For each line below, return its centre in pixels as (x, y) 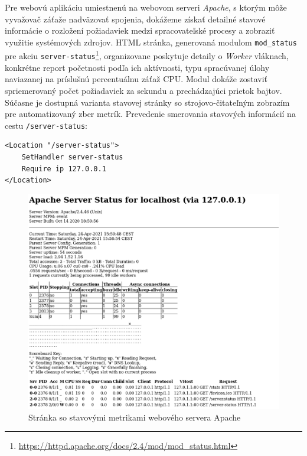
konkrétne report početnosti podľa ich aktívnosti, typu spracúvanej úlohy (137, 67)
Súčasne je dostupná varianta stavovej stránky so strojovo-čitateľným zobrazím (147, 102)
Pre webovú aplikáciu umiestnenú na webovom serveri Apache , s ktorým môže (146, 7)
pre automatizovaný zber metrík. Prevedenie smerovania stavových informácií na (150, 114)
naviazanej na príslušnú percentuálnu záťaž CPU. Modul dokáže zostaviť (136, 79)
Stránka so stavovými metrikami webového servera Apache (135, 417)
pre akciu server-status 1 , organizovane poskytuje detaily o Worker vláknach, (147, 55)
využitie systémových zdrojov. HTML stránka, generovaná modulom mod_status (151, 42)
